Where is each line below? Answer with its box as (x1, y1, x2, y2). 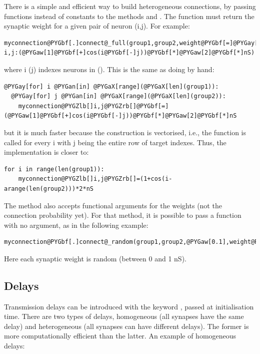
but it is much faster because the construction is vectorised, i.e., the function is (4, 127, 246, 137)
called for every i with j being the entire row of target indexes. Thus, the (4, 137, 226, 147)
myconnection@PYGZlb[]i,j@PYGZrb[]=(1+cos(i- (18, 175, 172, 183)
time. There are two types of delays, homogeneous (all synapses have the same (4, 311, 244, 321)
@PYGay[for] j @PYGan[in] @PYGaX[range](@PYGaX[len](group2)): (11, 93, 226, 100)
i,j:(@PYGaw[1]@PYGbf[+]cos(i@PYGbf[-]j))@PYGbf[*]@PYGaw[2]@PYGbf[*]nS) (4, 49, 255, 57)
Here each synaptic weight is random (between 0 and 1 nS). (4, 253, 186, 263)
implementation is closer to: (4, 147, 89, 157)
